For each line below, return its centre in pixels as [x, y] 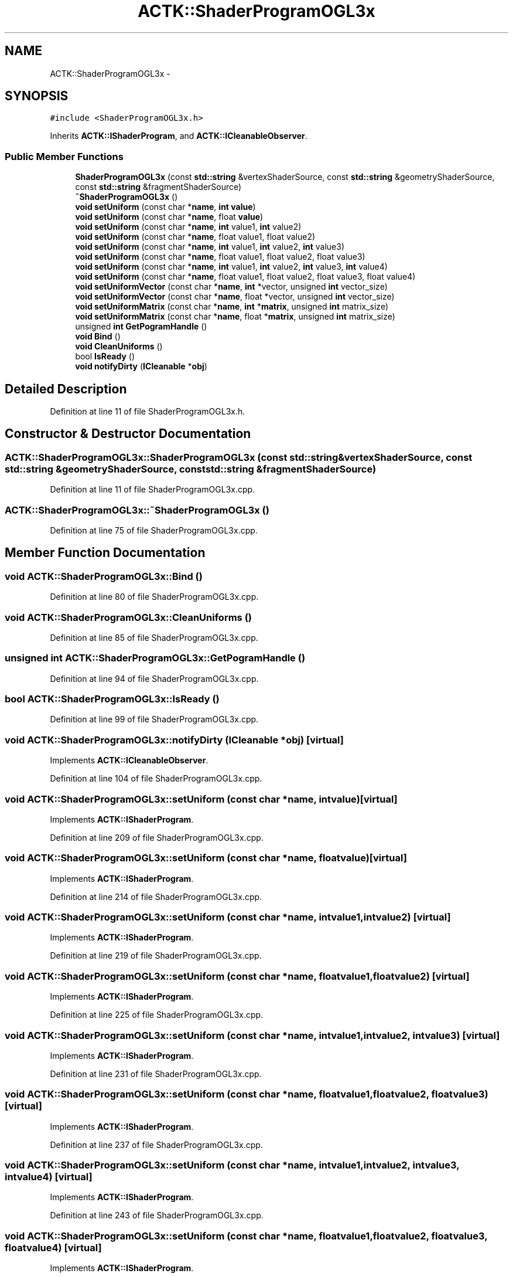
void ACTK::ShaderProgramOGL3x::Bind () [104, 576]
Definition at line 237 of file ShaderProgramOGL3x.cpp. [156, 1144]
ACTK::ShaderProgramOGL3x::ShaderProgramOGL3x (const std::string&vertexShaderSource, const [239, 457]
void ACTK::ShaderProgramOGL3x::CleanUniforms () [128, 617]
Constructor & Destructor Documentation [128, 434]
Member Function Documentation [105, 553]
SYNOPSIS [37, 96]
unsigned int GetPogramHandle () [141, 327]
